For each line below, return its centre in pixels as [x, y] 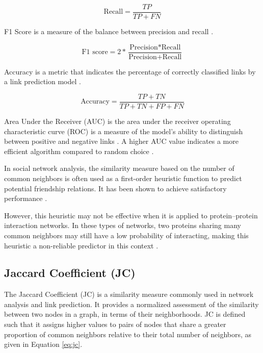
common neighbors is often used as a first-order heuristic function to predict [123, 178]
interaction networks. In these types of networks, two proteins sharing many [123, 225]
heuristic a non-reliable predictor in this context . [81, 245]
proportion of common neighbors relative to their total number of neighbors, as [128, 334]
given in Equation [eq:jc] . [43, 344]
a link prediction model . [43, 81]
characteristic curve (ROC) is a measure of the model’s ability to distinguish [124, 131]
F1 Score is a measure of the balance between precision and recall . [109, 31]
